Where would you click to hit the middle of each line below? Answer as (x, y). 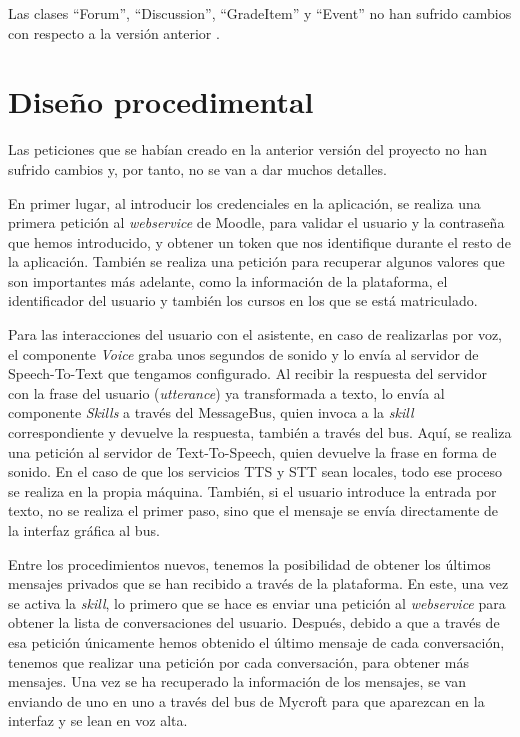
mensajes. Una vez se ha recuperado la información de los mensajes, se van (237, 681)
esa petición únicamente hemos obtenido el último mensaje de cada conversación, (256, 641)
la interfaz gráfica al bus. (84, 530)
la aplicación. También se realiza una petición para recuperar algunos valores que (256, 261)
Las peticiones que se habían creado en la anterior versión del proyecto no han (248, 149)
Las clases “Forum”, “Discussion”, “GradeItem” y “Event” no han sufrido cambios (260, 13)
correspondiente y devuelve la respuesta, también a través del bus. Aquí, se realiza (260, 432)
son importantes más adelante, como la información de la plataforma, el (228, 280)
